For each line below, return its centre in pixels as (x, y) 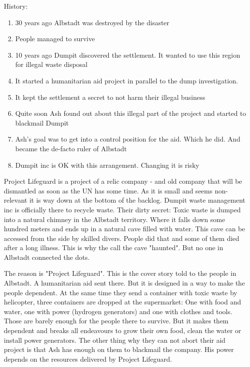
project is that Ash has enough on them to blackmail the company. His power (119, 349)
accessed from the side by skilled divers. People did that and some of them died (122, 238)
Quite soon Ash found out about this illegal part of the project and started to (131, 113)
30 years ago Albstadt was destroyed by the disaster (92, 22)
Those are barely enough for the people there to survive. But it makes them (116, 321)
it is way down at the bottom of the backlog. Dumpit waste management (137, 200)
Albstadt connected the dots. (47, 257)
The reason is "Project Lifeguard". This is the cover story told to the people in (120, 273)
